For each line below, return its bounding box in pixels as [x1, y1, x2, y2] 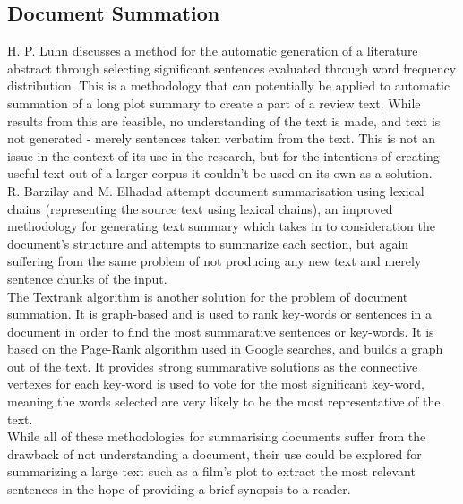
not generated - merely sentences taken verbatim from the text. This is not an [7, 129, 435, 148]
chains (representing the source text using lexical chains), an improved [7, 199, 393, 218]
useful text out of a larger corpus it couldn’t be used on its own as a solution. [7, 164, 433, 183]
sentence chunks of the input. [7, 269, 167, 287]
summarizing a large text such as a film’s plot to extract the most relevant [7, 462, 416, 481]
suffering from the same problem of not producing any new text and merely [7, 252, 422, 270]
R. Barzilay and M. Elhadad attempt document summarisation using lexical [7, 181, 424, 200]
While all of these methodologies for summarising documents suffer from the [7, 427, 426, 446]
